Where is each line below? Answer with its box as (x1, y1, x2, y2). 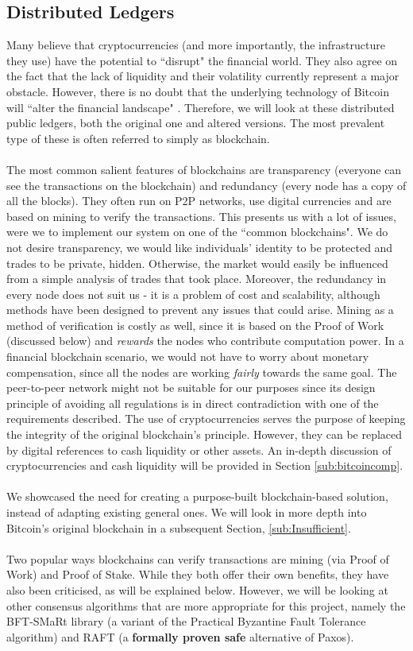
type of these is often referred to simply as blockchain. (6, 130, 270, 146)
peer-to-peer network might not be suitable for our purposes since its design (6, 379, 376, 396)
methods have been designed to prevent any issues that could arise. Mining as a (6, 301, 394, 318)
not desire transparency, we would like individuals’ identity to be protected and (6, 238, 393, 255)
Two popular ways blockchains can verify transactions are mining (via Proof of (6, 550, 389, 567)
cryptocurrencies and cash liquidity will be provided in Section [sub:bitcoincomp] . (6, 457, 403, 474)
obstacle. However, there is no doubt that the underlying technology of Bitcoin (6, 83, 389, 99)
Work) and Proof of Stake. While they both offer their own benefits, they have (6, 566, 389, 583)
